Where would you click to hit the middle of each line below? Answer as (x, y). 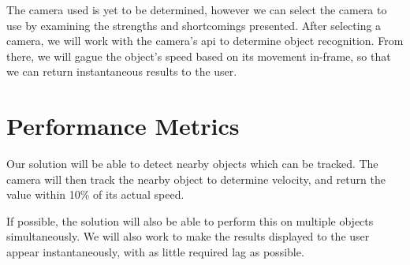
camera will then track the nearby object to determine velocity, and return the (196, 179)
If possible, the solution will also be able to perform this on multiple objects (190, 220)
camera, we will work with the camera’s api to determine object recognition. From (205, 41)
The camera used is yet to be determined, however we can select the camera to (197, 9)
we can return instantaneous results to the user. (122, 71)
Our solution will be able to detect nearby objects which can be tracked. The (192, 164)
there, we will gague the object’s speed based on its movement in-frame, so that (199, 56)
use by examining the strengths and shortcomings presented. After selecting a (194, 25)
